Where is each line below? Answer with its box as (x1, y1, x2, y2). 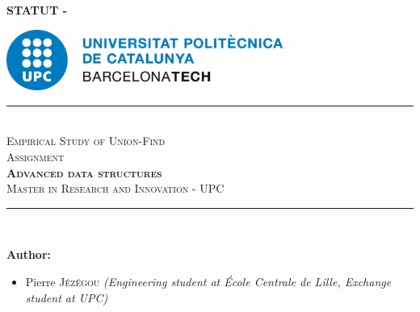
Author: (6, 246, 52, 263)
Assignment (6, 148, 65, 164)
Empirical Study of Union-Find (6, 132, 166, 149)
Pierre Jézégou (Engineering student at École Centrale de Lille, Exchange (25, 272, 392, 289)
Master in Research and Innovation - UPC (6, 180, 225, 197)
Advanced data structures (6, 164, 162, 181)
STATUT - (6, 2, 68, 18)
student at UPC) (25, 289, 108, 306)
